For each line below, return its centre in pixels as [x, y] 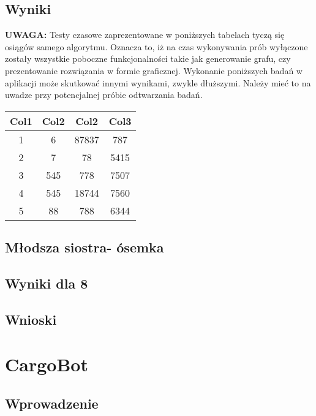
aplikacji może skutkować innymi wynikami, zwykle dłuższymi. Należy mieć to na [158, 82]
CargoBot [47, 364]
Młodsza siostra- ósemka [85, 247]
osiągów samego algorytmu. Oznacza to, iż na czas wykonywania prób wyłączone [156, 46]
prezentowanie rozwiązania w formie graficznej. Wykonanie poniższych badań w [154, 70]
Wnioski [31, 319]
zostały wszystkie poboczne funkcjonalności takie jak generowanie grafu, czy [148, 59]
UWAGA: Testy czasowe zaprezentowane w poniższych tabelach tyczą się [145, 35]
